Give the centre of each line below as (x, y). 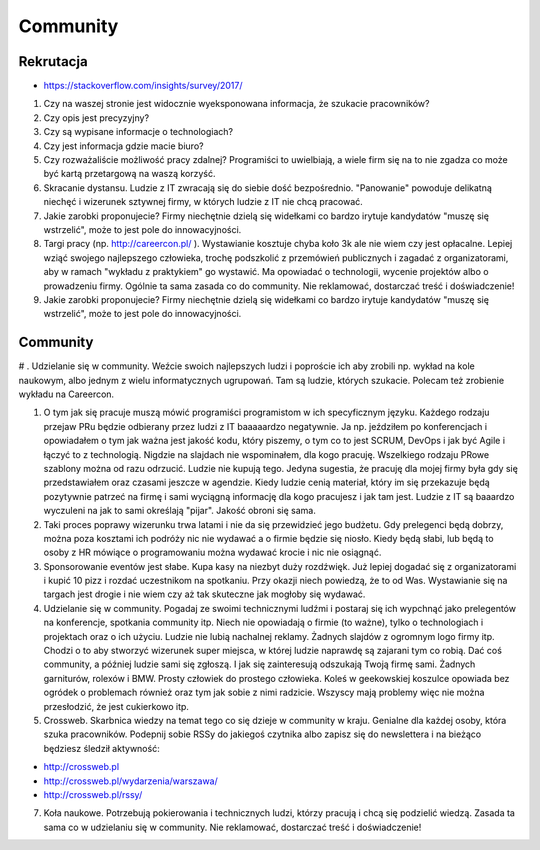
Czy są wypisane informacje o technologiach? (138, 132)
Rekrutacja (53, 61)
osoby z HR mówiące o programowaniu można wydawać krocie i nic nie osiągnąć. (212, 552)
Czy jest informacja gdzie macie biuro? (123, 146)
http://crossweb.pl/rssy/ (93, 794)
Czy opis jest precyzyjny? (96, 117)
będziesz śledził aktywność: (101, 748)
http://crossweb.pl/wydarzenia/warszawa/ (131, 781)
